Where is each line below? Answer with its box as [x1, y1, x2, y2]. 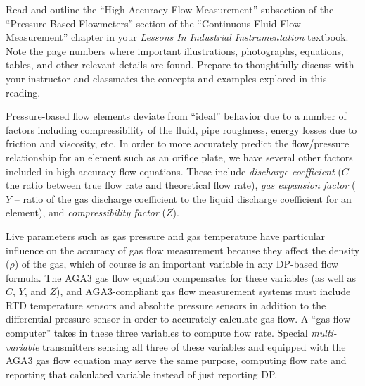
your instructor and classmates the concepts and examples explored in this [6, 70, 327, 85]
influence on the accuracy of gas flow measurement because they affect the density [6, 242, 360, 257]
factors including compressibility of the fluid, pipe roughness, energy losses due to [6, 122, 357, 137]
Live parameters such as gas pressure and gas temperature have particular [6, 228, 326, 243]
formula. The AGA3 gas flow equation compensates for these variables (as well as [6, 270, 357, 285]
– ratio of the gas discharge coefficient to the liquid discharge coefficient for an [14, 191, 352, 206]
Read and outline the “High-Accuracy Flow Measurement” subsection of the [6, 2, 334, 16]
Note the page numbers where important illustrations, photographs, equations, [6, 43, 344, 58]
